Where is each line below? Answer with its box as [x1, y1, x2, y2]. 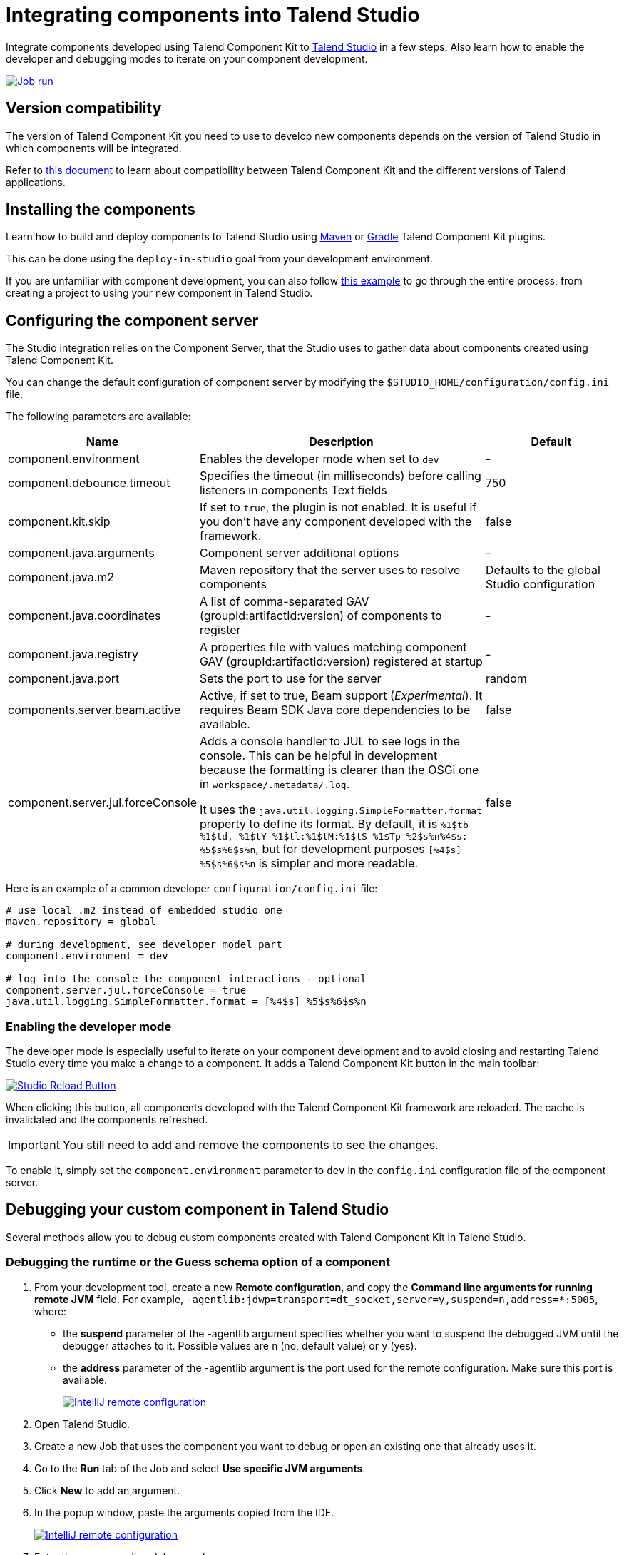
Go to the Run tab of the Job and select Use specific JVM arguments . [34, 1462, 366, 1474]
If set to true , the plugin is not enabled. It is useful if [199, 500, 477, 515]
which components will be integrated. [6, 141, 182, 154]
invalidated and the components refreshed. [6, 1113, 208, 1126]
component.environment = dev [6, 950, 168, 962]
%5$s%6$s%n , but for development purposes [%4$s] [199, 842, 462, 857]
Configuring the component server [6, 311, 259, 330]
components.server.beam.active [8, 703, 181, 718]
